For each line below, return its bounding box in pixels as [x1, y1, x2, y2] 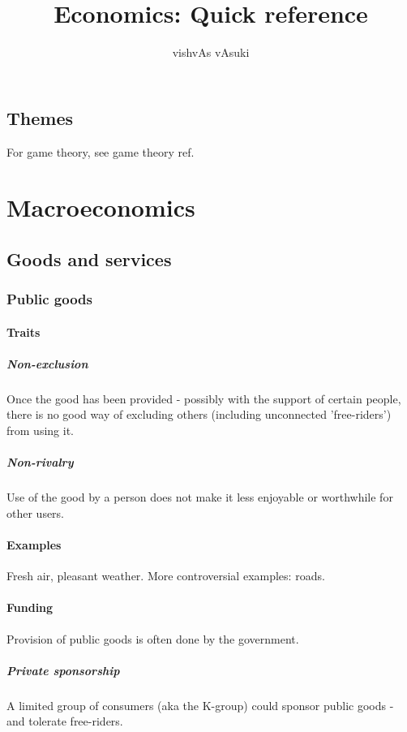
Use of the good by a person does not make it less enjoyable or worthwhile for [6, 489, 393, 506]
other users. [6, 504, 65, 521]
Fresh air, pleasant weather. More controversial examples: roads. [6, 567, 325, 584]
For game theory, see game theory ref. [6, 143, 195, 160]
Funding [6, 599, 54, 616]
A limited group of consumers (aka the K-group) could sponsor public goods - [6, 696, 394, 713]
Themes [6, 105, 74, 130]
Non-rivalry [6, 454, 74, 471]
